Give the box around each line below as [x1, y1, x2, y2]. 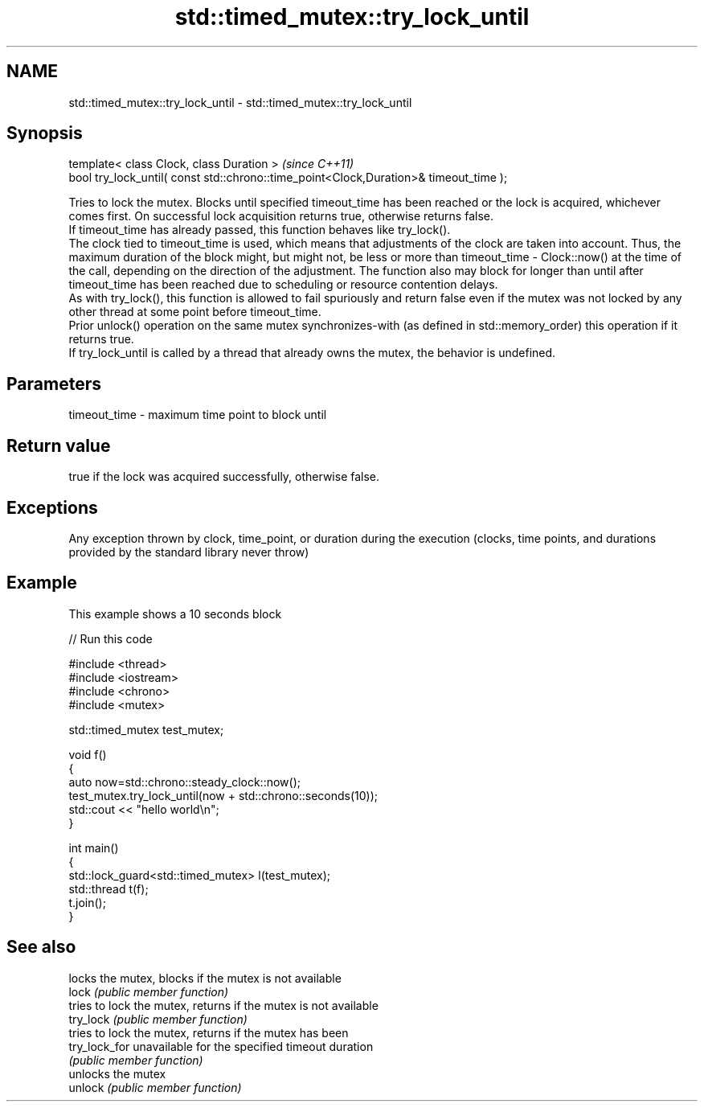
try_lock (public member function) [68, 1012, 248, 1026]
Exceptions [6, 497, 98, 518]
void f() [68, 747, 107, 761]
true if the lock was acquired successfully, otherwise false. [68, 470, 380, 484]
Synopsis [6, 123, 83, 144]
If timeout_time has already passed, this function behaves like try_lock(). [68, 223, 451, 237]
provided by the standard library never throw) [68, 544, 309, 559]
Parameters [6, 373, 101, 394]
